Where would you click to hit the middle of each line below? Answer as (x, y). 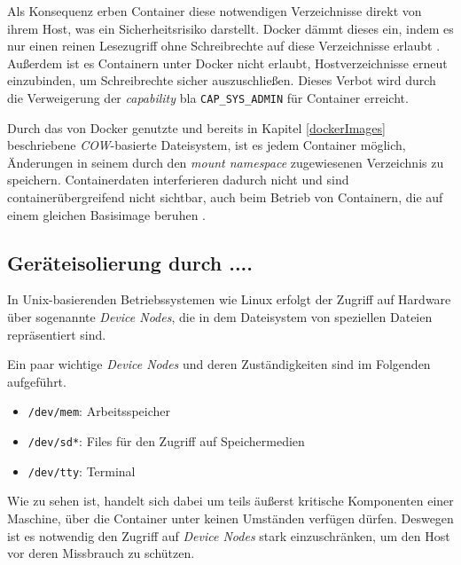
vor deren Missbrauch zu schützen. (101, 553)
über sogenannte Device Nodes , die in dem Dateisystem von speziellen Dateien (220, 316)
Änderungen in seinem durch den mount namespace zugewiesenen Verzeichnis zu (226, 162)
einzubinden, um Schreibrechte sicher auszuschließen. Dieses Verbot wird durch (222, 80)
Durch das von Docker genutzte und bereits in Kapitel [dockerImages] (196, 127)
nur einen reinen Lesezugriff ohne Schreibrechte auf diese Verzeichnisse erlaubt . (224, 46)
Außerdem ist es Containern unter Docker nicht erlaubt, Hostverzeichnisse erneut (227, 63)
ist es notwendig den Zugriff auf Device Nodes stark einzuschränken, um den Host (229, 535)
